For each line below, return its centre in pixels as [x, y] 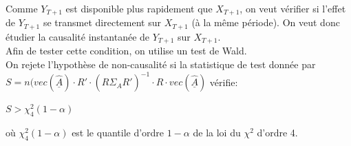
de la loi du [217, 132]
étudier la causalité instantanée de [78, 36]
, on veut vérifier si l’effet [293, 8]
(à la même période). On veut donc [266, 22]
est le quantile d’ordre [118, 132]
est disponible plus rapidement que [139, 8]
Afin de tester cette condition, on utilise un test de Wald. [126, 51]
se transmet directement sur [102, 22]
